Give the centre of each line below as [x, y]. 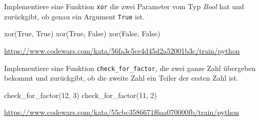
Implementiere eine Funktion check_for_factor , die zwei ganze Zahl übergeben [130, 68]
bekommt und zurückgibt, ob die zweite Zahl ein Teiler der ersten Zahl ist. [121, 78]
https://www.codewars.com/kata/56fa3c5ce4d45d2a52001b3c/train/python [122, 50]
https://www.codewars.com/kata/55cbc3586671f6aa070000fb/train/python [122, 112]
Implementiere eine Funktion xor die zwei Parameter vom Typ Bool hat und [124, 6]
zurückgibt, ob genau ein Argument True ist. [74, 16]
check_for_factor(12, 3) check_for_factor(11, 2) [81, 95]
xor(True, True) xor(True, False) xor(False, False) [82, 33]
